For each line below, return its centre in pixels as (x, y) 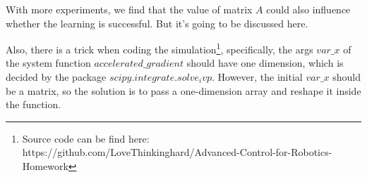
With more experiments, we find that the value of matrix (129, 9)
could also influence (308, 9)
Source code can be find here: (86, 138)
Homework (45, 166)
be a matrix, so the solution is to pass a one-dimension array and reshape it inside (183, 90)
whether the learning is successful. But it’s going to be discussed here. (157, 23)
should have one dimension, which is (265, 63)
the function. (34, 104)
